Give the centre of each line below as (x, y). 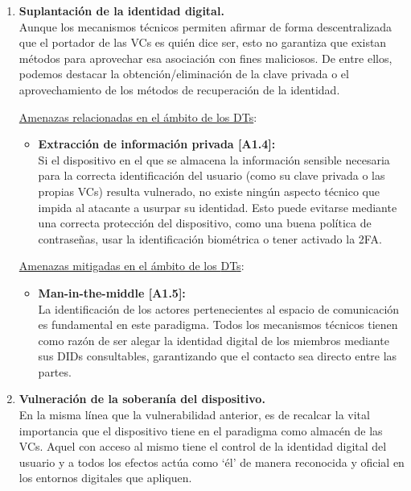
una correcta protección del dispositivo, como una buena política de (205, 223)
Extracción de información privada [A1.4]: (157, 144)
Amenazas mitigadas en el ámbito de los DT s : (132, 266)
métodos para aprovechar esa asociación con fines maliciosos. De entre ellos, (205, 58)
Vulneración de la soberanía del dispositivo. (142, 399)
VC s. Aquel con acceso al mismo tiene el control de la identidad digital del (203, 446)
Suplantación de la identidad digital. (121, 10)
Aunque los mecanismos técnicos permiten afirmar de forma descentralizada (205, 26)
